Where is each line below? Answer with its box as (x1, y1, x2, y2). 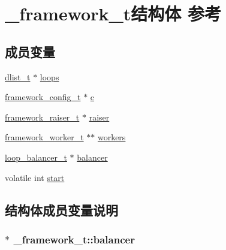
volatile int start (5, 171, 65, 183)
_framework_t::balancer (13, 231, 135, 246)
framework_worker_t (5, 131, 84, 143)
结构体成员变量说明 (5, 200, 118, 219)
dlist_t (5, 70, 31, 83)
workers (97, 131, 126, 143)
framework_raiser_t (5, 110, 80, 123)
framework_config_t (5, 91, 81, 103)
